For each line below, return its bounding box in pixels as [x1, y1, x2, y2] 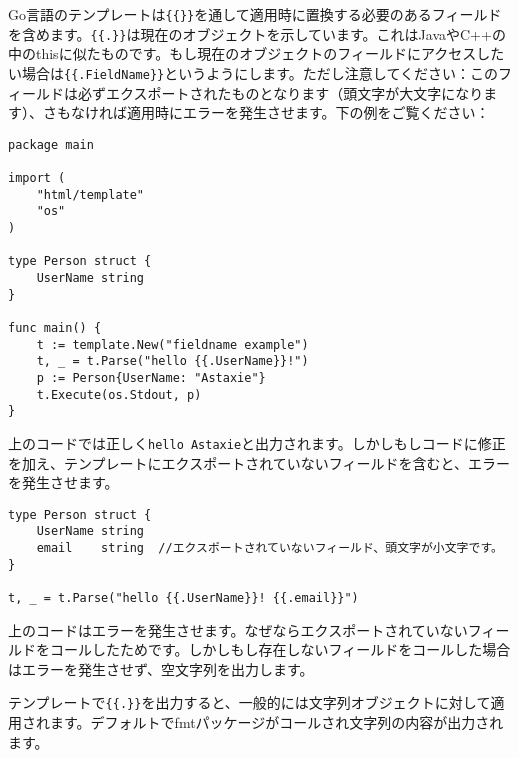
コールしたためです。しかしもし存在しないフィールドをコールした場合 [49, 639, 511, 660]
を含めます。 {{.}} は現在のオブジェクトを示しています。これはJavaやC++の [8, 23, 506, 44]
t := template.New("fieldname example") [36, 337, 309, 352]
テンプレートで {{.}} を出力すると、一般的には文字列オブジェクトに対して [8, 692, 491, 713]
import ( [8, 171, 66, 186]
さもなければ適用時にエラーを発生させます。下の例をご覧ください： [42, 102, 490, 123]
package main [8, 137, 94, 152]
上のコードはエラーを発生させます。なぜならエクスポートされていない [8, 619, 468, 640]
